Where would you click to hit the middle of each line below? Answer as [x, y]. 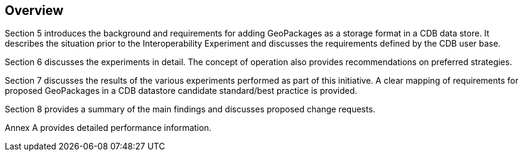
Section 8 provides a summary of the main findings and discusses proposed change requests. [190, 109]
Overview [34, 10]
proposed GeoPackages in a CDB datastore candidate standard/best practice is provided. [181, 91]
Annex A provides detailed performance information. [108, 128]
